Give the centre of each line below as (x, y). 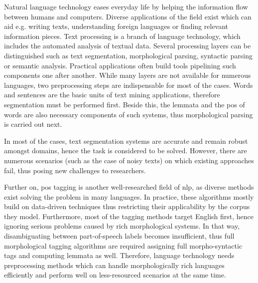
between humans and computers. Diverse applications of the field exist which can (128, 16)
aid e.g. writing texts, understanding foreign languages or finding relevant (116, 26)
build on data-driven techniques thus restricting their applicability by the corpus (127, 206)
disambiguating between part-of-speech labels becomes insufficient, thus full (119, 236)
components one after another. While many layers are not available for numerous (128, 75)
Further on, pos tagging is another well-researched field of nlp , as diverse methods (129, 187)
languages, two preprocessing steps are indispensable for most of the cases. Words (129, 85)
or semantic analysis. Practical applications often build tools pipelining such (120, 65)
